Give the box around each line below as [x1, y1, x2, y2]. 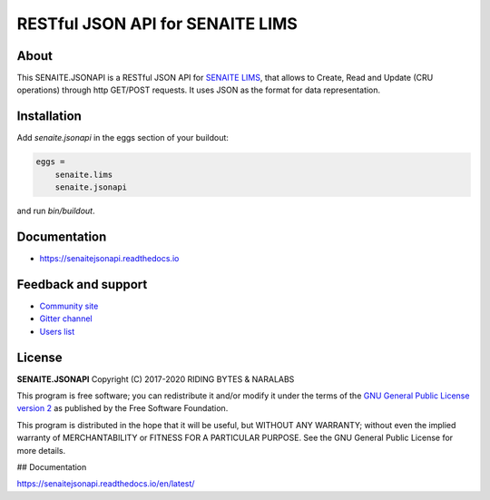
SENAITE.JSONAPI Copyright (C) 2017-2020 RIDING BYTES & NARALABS [16, 373, 295, 385]
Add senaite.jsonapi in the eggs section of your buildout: [16, 132, 229, 143]
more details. [16, 445, 66, 456]
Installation [16, 109, 82, 124]
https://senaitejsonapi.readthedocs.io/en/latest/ [16, 478, 195, 489]
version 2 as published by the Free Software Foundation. [16, 403, 229, 414]
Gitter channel [39, 313, 93, 324]
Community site [39, 300, 99, 311]
